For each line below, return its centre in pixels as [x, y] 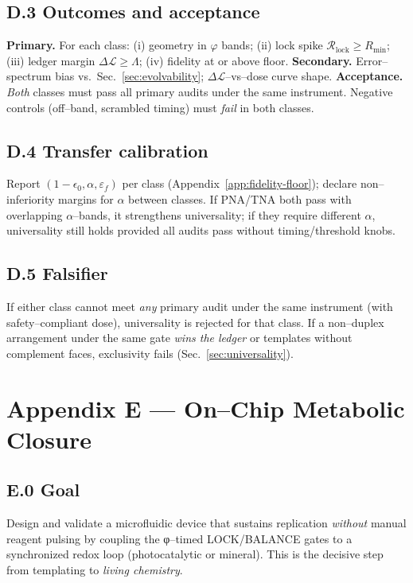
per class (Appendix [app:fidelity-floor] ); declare [240, 183]
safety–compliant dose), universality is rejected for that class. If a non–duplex [195, 322]
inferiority [31, 198]
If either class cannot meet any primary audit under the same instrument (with [200, 306]
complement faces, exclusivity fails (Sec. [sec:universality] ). [150, 353]
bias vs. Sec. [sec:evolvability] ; [130, 76]
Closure [49, 439]
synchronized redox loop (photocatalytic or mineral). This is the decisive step [195, 554]
